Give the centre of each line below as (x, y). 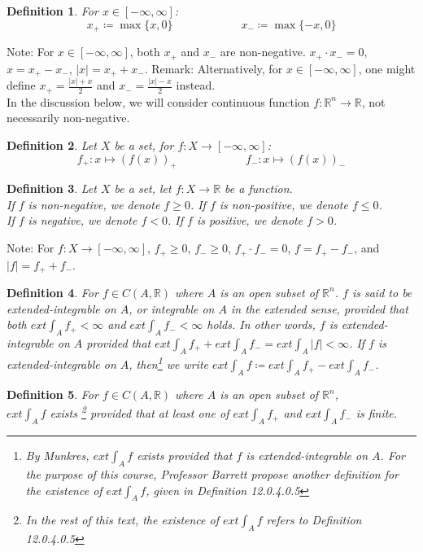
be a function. (259, 188)
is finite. (377, 413)
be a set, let (143, 188)
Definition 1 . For (52, 11)
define (21, 85)
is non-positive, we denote (283, 204)
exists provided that (185, 456)
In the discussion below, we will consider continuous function (158, 101)
